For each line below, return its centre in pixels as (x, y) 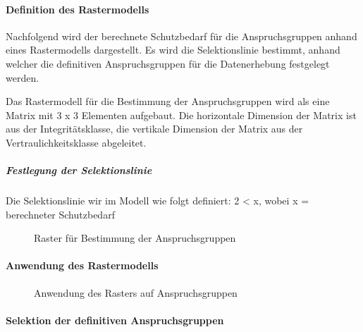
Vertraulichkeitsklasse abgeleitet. (76, 142)
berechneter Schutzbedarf (60, 214)
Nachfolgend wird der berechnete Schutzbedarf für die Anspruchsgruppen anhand (181, 36)
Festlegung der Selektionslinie (79, 170)
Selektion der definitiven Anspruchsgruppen (115, 320)
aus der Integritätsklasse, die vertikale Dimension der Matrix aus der (154, 129)
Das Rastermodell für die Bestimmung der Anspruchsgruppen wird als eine (168, 101)
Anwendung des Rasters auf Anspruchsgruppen (136, 292)
